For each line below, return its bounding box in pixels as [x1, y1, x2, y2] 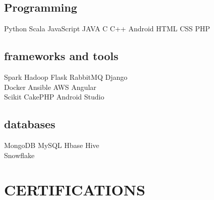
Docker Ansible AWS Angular [4, 81, 96, 92]
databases [4, 116, 56, 132]
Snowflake [4, 149, 35, 160]
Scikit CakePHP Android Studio [4, 91, 104, 102]
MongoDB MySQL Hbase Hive [4, 139, 99, 150]
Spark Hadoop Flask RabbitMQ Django [4, 72, 128, 82]
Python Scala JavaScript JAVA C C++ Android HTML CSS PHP [4, 23, 210, 34]
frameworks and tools [4, 48, 119, 64]
